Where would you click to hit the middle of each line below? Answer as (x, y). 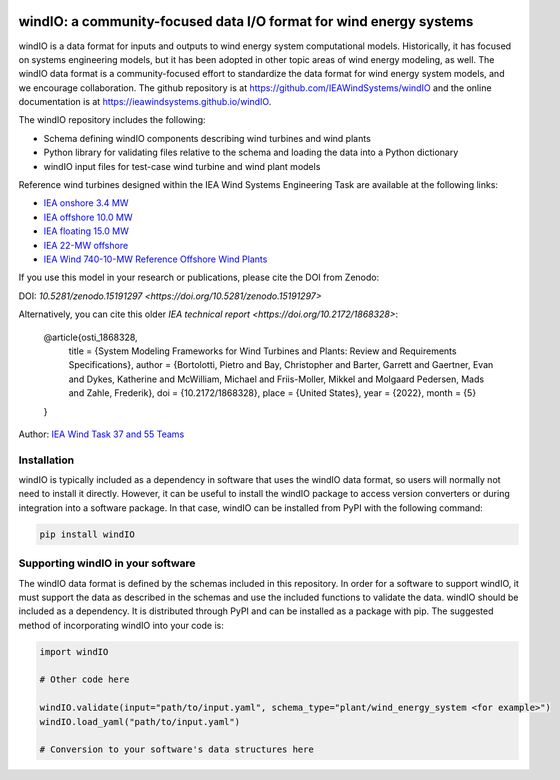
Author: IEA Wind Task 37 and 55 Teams (101, 434)
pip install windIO (87, 534)
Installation (46, 460)
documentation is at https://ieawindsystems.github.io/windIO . (145, 102)
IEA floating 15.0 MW (86, 231)
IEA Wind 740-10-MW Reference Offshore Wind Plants (155, 259)
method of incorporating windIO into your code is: (121, 625)
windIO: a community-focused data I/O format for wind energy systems (246, 21)
